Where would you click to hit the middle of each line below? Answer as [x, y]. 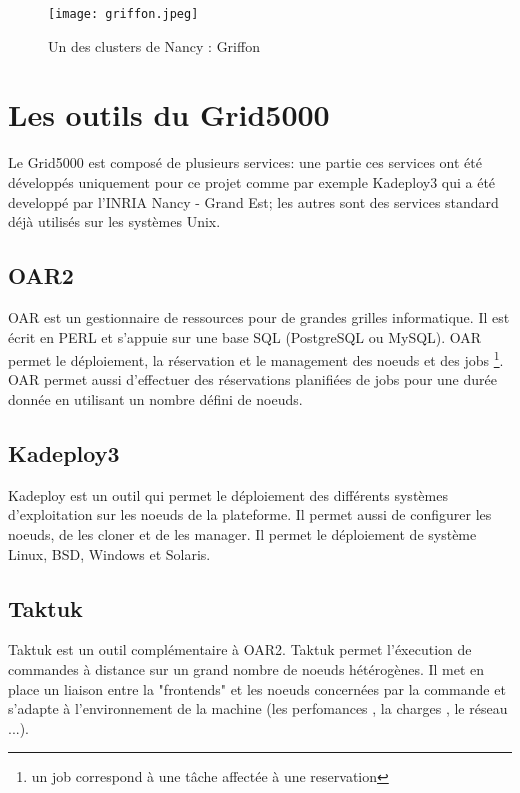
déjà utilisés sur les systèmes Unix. [114, 221]
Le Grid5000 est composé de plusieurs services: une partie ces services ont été [245, 162]
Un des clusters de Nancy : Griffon [154, 45]
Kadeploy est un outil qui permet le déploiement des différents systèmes [228, 494]
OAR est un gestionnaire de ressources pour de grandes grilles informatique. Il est [259, 316]
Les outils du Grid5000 [169, 114]
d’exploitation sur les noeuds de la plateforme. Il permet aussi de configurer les [250, 514]
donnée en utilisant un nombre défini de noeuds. [155, 398]
